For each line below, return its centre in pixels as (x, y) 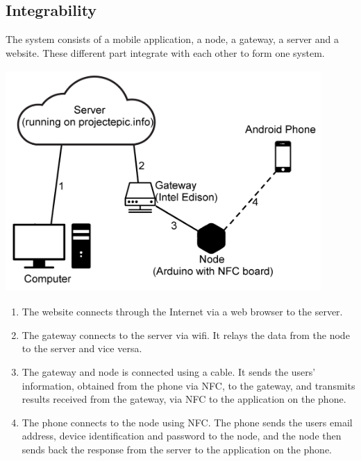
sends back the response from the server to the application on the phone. (177, 449)
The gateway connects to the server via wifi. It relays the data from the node (186, 334)
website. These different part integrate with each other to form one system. (165, 52)
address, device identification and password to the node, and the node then (182, 436)
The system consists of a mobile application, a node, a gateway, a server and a (172, 39)
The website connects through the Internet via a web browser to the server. (182, 312)
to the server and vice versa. (82, 348)
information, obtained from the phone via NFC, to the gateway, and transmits (188, 385)
